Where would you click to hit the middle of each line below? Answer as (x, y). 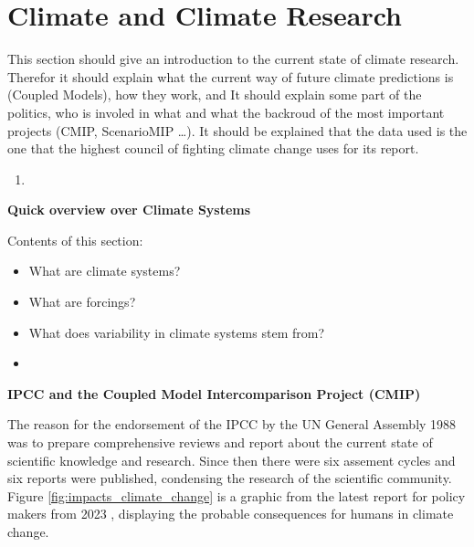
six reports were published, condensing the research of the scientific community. (230, 478)
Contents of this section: (75, 240)
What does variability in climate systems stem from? (176, 332)
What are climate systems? (105, 271)
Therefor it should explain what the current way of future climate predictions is (231, 76)
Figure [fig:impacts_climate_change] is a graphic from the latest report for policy (237, 495)
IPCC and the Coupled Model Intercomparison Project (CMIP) (214, 393)
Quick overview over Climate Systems (129, 210)
